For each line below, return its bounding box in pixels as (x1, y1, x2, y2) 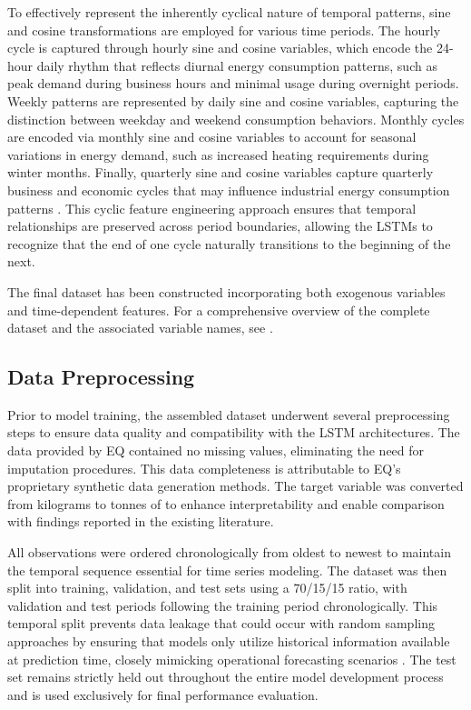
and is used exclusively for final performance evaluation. (7, 685, 319, 704)
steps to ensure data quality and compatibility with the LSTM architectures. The (7, 423, 460, 442)
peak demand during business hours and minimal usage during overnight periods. (7, 74, 459, 93)
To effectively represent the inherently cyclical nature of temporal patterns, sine (7, 3, 451, 21)
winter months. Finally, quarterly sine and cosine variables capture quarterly (7, 163, 434, 182)
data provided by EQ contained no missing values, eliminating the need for (7, 441, 425, 460)
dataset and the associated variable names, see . (7, 318, 273, 337)
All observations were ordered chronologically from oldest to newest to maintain (7, 543, 451, 562)
